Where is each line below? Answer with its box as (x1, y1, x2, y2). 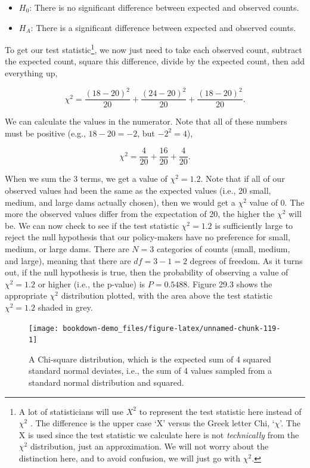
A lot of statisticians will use (18, 405, 124, 417)
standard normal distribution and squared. (29, 376, 184, 389)
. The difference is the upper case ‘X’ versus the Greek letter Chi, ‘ (30, 417, 275, 429)
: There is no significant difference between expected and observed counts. (29, 1, 299, 13)
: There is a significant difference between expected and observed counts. (30, 21, 296, 33)
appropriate (5, 289, 47, 302)
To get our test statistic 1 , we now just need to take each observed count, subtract (5, 42, 302, 55)
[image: (29, 324, 59, 333)
